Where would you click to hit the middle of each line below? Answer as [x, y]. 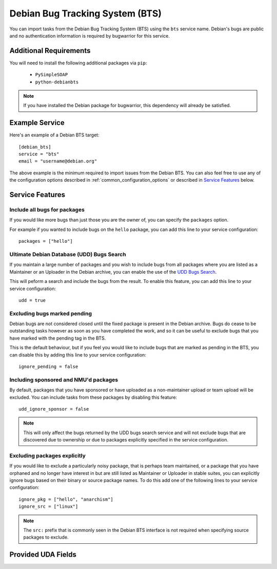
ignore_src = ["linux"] [48, 506]
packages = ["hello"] [46, 241]
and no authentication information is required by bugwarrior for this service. [90, 35]
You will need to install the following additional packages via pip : [78, 63]
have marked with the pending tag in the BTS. [58, 338]
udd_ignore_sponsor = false [54, 409]
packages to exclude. [46, 537]
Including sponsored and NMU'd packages [64, 380]
